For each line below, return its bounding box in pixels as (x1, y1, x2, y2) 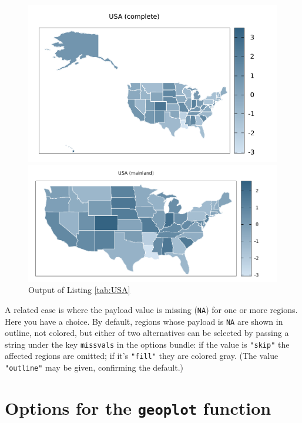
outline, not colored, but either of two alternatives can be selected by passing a (5, 327, 289, 339)
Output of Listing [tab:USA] (28, 284, 130, 296)
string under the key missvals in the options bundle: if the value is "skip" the (5, 338, 290, 350)
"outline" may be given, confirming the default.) (5, 361, 184, 374)
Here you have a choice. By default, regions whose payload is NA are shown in (5, 315, 283, 327)
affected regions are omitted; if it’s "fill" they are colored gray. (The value (5, 349, 278, 362)
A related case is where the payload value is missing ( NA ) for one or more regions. (5, 303, 298, 315)
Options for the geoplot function (5, 395, 271, 419)
